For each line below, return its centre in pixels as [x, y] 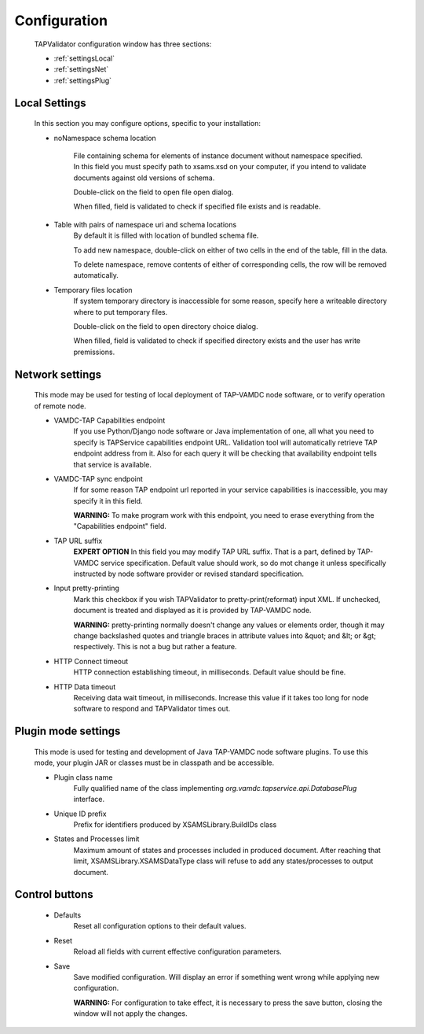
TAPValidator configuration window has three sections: [123, 44]
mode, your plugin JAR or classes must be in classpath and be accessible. [154, 763]
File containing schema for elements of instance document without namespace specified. [218, 155]
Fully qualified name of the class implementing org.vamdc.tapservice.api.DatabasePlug [215, 788]
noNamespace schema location [105, 138]
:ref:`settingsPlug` [83, 80]
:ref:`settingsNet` [81, 69]
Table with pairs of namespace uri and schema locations [145, 224]
